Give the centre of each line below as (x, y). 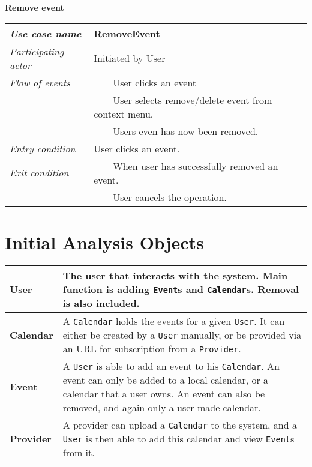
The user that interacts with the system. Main (175, 275)
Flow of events (40, 82)
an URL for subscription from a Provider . (152, 348)
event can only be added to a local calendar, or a (166, 379)
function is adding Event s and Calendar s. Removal (181, 289)
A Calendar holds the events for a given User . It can (174, 321)
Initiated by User (130, 58)
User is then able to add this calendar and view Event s (178, 438)
